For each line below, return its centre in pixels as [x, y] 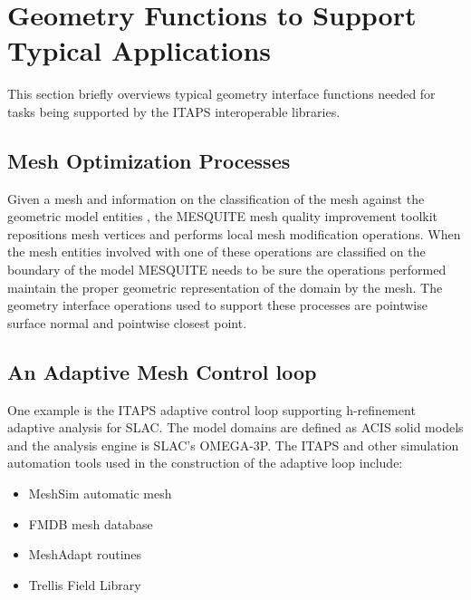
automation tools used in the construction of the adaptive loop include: [205, 463]
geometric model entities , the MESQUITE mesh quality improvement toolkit [223, 216]
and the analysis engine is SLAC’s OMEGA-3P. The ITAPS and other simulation [233, 445]
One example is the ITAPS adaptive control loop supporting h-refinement [211, 409]
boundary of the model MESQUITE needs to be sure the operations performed [227, 270]
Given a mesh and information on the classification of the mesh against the [216, 198]
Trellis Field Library [85, 584]
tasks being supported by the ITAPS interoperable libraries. [174, 111]
